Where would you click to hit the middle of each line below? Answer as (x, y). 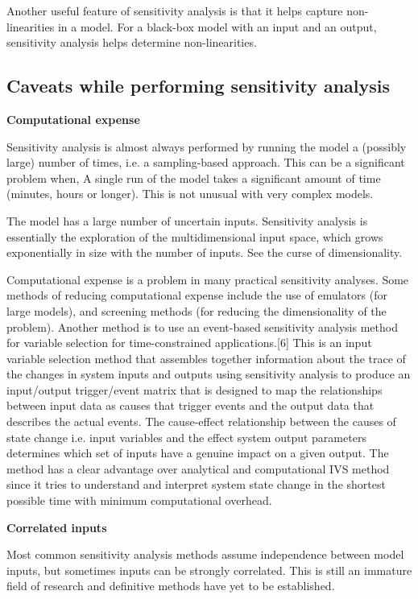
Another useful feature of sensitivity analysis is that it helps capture (175, 10)
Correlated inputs (57, 527)
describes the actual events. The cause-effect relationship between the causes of (201, 421)
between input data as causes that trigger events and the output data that (190, 405)
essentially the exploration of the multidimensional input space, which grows (195, 236)
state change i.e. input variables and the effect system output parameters (186, 437)
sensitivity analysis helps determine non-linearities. (132, 42)
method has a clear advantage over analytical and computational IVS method (198, 468)
